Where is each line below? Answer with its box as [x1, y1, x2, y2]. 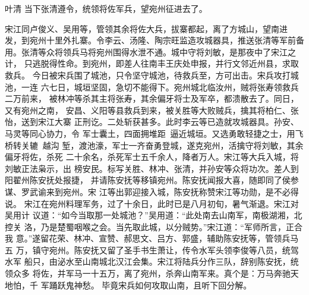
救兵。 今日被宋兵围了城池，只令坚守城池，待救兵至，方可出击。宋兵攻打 [5, 68, 291, 81]
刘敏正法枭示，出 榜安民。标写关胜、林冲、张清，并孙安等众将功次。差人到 [5, 162, 299, 174]
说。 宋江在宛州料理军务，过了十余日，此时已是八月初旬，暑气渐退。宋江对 [5, 197, 299, 209]
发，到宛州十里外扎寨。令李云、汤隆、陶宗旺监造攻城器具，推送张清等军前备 [5, 34, 304, 46]
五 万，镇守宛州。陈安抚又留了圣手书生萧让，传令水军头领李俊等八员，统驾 [5, 243, 299, 256]
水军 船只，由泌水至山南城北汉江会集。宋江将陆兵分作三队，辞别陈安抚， [5, 255, 291, 268]
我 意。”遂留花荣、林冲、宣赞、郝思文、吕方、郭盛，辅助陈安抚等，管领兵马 [5, 232, 299, 244]
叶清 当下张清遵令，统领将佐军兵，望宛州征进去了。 [5, 2, 207, 14]
